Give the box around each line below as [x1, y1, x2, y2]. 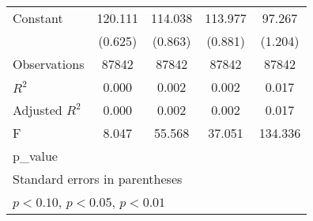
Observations [13, 55, 85, 73]
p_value [13, 147, 58, 165]
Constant [13, 9, 63, 27]
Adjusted [13, 101, 62, 119]
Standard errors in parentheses [13, 170, 183, 188]
